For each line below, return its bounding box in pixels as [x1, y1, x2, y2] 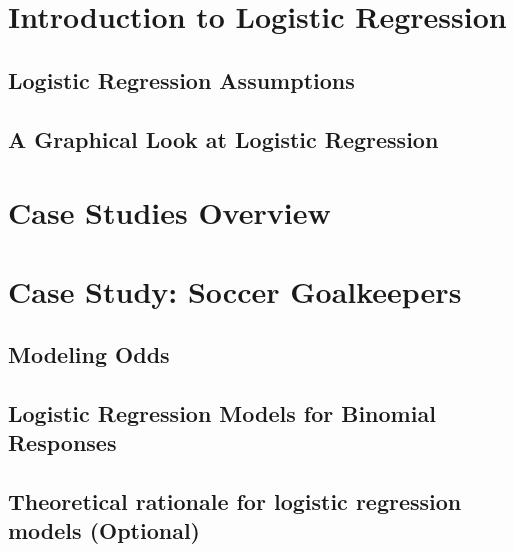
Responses [8, 427, 117, 458]
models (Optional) [8, 515, 200, 546]
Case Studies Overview [8, 192, 331, 233]
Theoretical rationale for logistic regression [8, 486, 462, 517]
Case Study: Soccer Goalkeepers [8, 270, 462, 311]
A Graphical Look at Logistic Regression [8, 123, 439, 154]
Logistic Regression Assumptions [8, 64, 355, 95]
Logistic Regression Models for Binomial [8, 397, 436, 428]
